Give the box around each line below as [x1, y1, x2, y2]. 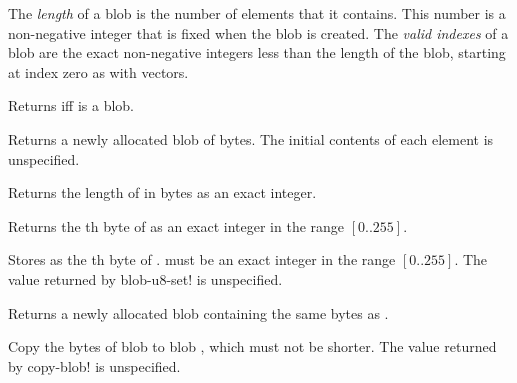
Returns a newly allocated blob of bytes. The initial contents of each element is [8, 128, 494, 149]
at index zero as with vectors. [8, 61, 189, 82]
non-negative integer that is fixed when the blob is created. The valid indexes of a [8, 22, 509, 43]
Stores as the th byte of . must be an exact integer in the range [8, 249, 396, 270]
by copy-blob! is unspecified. [8, 355, 181, 376]
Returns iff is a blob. [8, 95, 134, 116]
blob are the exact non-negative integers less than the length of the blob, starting [8, 42, 506, 63]
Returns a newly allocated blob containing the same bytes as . [8, 302, 389, 323]
